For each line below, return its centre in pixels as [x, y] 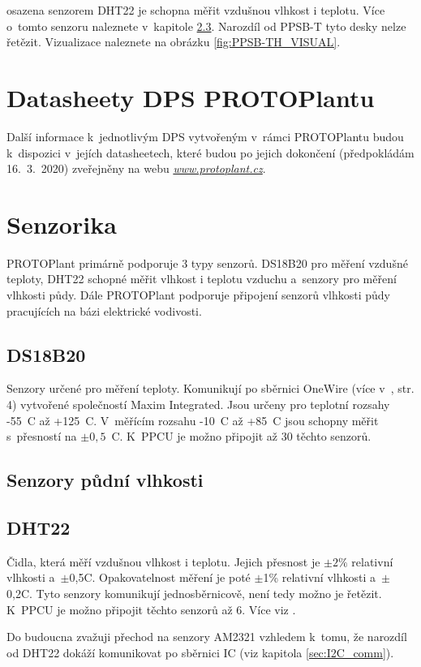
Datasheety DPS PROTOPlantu [191, 97]
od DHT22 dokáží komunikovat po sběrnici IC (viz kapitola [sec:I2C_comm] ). [200, 652]
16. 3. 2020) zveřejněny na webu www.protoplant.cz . [136, 168]
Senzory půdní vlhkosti [105, 480]
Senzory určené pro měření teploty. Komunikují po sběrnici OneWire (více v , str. [210, 388]
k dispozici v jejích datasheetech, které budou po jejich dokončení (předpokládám [210, 152]
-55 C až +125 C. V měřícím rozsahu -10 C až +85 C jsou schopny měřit [193, 420]
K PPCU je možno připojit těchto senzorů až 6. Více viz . [151, 609]
